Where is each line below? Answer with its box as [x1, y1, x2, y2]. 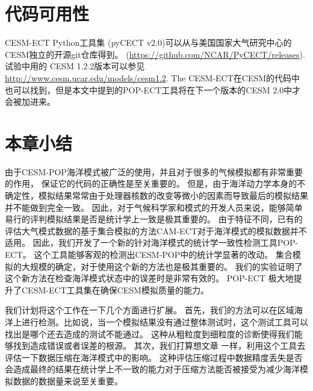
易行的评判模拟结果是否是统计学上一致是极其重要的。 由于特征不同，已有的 [5, 213, 303, 225]
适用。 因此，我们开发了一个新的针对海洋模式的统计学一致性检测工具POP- [5, 236, 299, 249]
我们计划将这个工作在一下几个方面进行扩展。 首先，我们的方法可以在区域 [5, 304, 294, 316]
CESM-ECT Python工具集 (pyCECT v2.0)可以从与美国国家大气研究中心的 [5, 36, 292, 49]
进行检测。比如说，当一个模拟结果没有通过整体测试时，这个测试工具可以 [21, 315, 308, 328]
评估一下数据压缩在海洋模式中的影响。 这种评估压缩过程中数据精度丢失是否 [5, 351, 303, 363]
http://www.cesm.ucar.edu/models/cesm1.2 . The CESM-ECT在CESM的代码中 [5, 71, 300, 84]
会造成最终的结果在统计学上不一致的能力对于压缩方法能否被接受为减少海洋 [5, 363, 300, 375]
